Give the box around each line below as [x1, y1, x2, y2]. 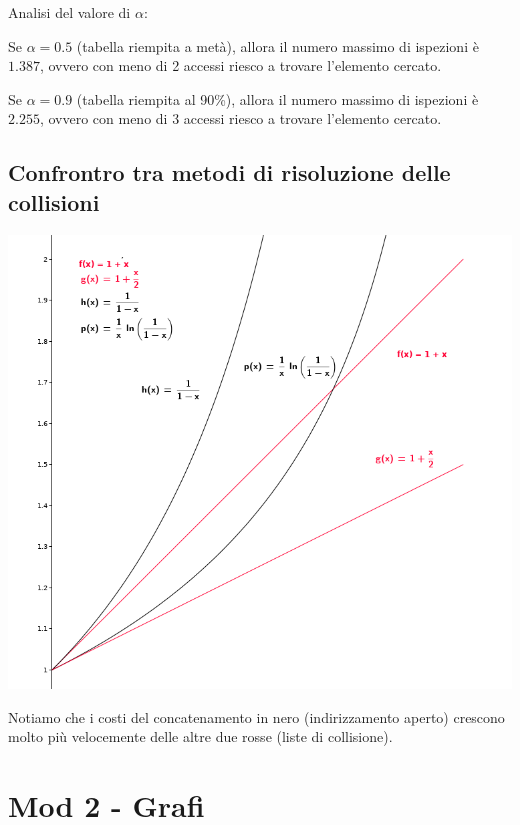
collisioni [8, 186, 100, 217]
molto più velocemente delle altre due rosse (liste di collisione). [8, 726, 393, 747]
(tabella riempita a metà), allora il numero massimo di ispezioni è [76, 35, 479, 56]
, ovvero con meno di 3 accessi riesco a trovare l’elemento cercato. [39, 108, 442, 129]
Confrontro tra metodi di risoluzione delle [8, 157, 451, 188]
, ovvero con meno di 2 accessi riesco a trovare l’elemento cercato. [39, 55, 442, 76]
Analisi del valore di [8, 2, 131, 22]
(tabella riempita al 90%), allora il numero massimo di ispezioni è [76, 88, 479, 109]
